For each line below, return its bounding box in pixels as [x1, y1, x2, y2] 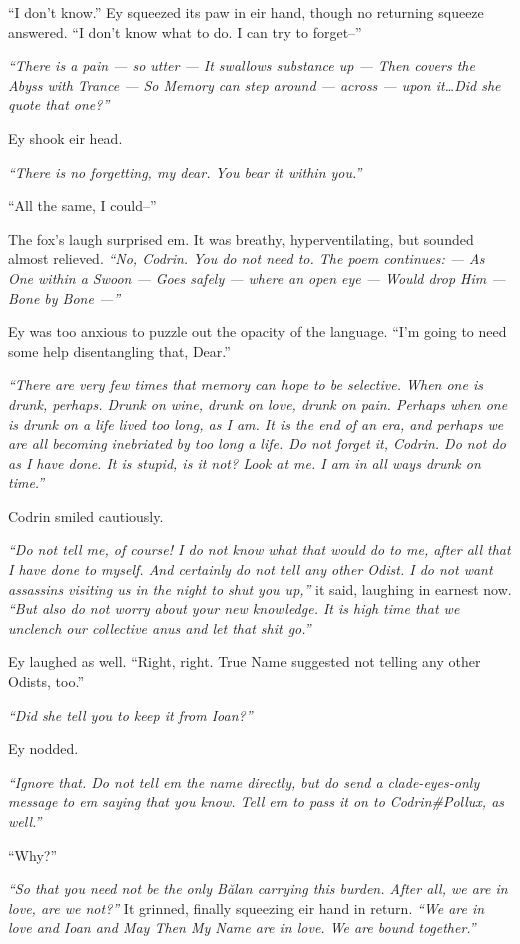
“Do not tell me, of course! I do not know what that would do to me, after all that [8, 539, 511, 560]
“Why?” [8, 844, 57, 865]
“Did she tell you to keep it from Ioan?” [8, 704, 253, 725]
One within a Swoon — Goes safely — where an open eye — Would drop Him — [8, 267, 506, 288]
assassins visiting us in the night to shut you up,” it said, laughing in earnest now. [8, 578, 512, 599]
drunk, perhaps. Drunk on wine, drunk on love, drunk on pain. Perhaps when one [8, 393, 508, 414]
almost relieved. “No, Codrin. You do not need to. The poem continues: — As [8, 248, 485, 269]
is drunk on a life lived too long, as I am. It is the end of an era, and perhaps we [8, 413, 504, 434]
